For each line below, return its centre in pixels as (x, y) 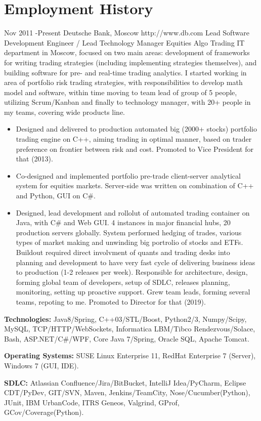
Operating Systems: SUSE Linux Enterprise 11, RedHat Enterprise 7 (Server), (130, 355)
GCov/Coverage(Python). (44, 412)
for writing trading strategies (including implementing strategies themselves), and (130, 62)
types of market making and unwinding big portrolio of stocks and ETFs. (129, 242)
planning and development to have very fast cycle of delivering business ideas (136, 262)
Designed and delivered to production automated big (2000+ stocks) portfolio (136, 129)
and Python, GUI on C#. (56, 196)
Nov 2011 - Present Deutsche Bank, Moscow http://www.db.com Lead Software (127, 33)
